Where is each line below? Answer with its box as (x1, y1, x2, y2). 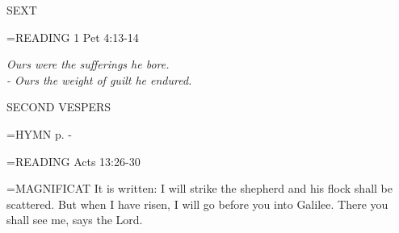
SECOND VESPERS (6, 98, 111, 115)
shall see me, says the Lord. (6, 211, 143, 228)
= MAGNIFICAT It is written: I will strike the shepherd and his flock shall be (6, 180, 393, 197)
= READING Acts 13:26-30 (6, 152, 141, 169)
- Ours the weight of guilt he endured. (6, 71, 192, 88)
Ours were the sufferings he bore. (6, 56, 170, 73)
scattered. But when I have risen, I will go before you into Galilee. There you (6, 195, 388, 212)
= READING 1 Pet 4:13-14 (6, 28, 139, 45)
